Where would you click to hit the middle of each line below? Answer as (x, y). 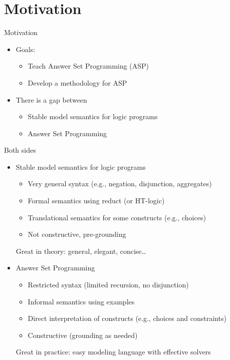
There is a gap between (51, 99)
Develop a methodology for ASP (77, 82)
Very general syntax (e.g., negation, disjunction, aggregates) (120, 184)
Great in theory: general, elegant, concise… (81, 251)
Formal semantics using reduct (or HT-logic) (96, 201)
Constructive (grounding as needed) (83, 335)
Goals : (26, 49)
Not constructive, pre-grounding (77, 234)
